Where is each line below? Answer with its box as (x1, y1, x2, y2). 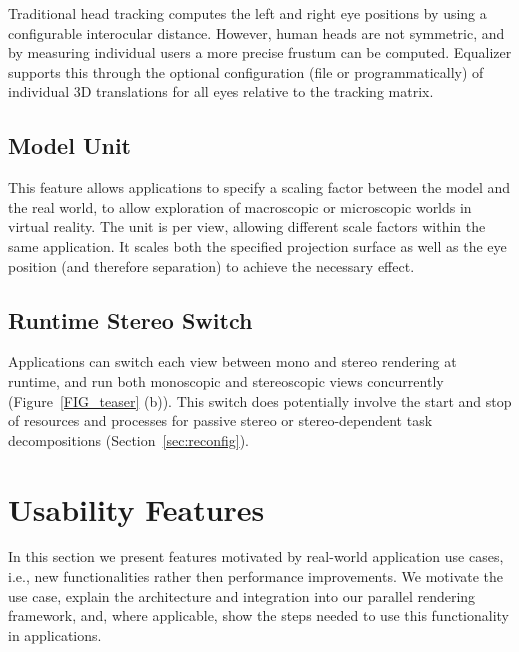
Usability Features (8, 488, 265, 529)
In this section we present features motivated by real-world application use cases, (8, 546, 504, 567)
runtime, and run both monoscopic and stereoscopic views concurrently (8, 370, 444, 391)
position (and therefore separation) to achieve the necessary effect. (8, 255, 415, 276)
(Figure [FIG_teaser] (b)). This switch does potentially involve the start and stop (8, 390, 512, 411)
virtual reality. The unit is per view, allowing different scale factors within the (8, 216, 486, 237)
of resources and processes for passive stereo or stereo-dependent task (8, 410, 433, 431)
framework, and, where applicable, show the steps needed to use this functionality (8, 605, 510, 626)
